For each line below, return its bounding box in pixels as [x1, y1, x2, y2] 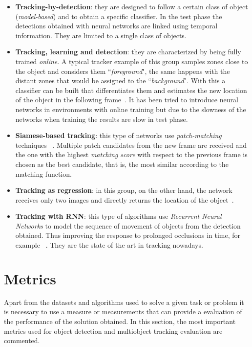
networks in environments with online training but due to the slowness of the [15, 104, 246, 114]
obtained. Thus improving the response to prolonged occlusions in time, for [15, 230, 241, 240]
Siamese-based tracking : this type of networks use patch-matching [15, 130, 222, 140]
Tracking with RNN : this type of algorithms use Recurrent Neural [15, 211, 222, 221]
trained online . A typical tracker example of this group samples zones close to [15, 56, 248, 66]
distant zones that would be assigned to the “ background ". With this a [15, 75, 226, 86]
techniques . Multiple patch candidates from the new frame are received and [15, 139, 247, 150]
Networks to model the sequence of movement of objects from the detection [15, 220, 241, 231]
